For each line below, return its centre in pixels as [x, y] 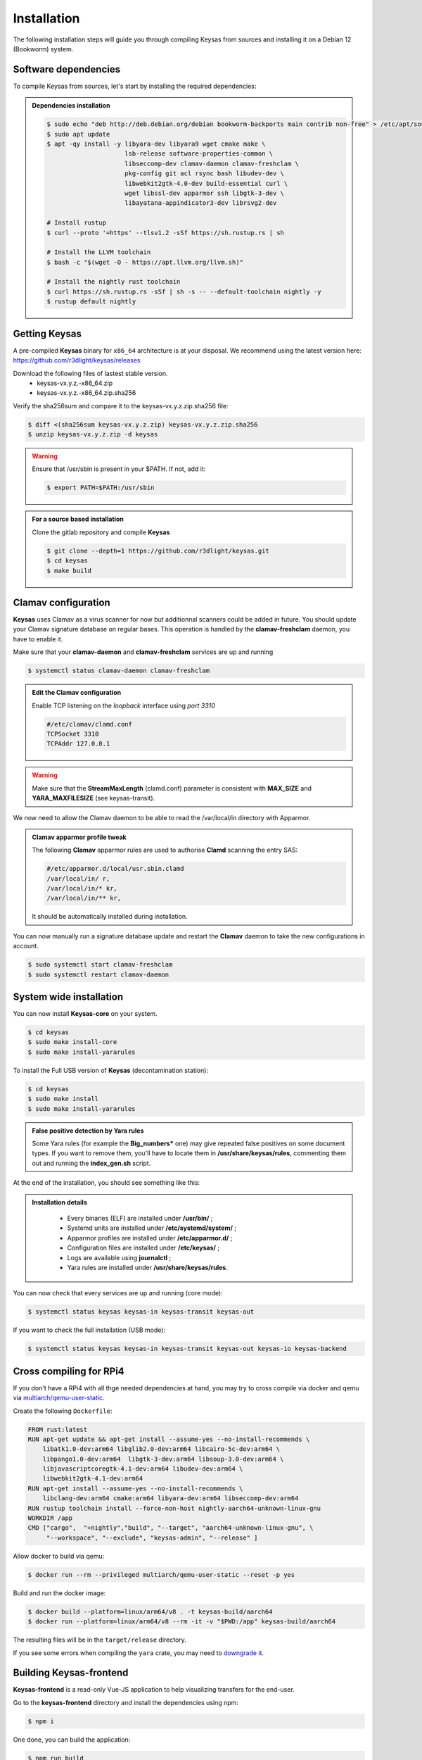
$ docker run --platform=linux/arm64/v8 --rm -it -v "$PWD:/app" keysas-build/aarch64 [182, 1622]
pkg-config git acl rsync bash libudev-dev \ [204, 174]
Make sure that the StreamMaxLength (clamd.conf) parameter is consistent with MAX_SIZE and [172, 788]
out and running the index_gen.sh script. [91, 1163]
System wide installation [68, 997]
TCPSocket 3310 [73, 734]
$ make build [69, 571]
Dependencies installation [71, 106]
